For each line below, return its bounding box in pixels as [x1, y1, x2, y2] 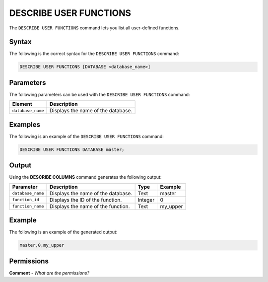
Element [12, 101, 32, 108]
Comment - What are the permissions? [9, 270, 89, 276]
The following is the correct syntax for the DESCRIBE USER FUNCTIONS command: [9, 51, 179, 57]
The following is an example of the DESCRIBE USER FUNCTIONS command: [9, 133, 164, 139]
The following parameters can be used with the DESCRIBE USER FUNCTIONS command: [9, 91, 190, 97]
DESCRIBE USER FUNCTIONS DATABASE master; [19, 146, 125, 152]
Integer [137, 196, 155, 203]
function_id [12, 197, 39, 203]
